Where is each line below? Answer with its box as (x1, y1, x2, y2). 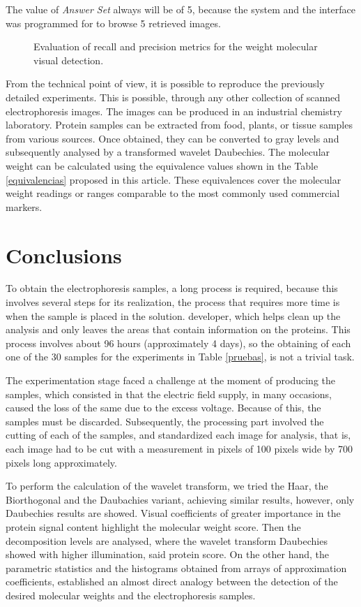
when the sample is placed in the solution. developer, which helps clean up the (6, 308, 341, 323)
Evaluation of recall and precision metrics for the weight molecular (33, 39, 318, 54)
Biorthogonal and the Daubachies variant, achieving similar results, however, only (6, 492, 355, 506)
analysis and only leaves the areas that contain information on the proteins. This (6, 322, 351, 337)
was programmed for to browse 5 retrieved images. (6, 15, 221, 30)
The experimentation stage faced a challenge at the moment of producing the (6, 373, 336, 387)
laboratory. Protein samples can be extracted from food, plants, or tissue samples (6, 117, 353, 132)
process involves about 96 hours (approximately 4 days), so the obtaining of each (6, 335, 351, 350)
